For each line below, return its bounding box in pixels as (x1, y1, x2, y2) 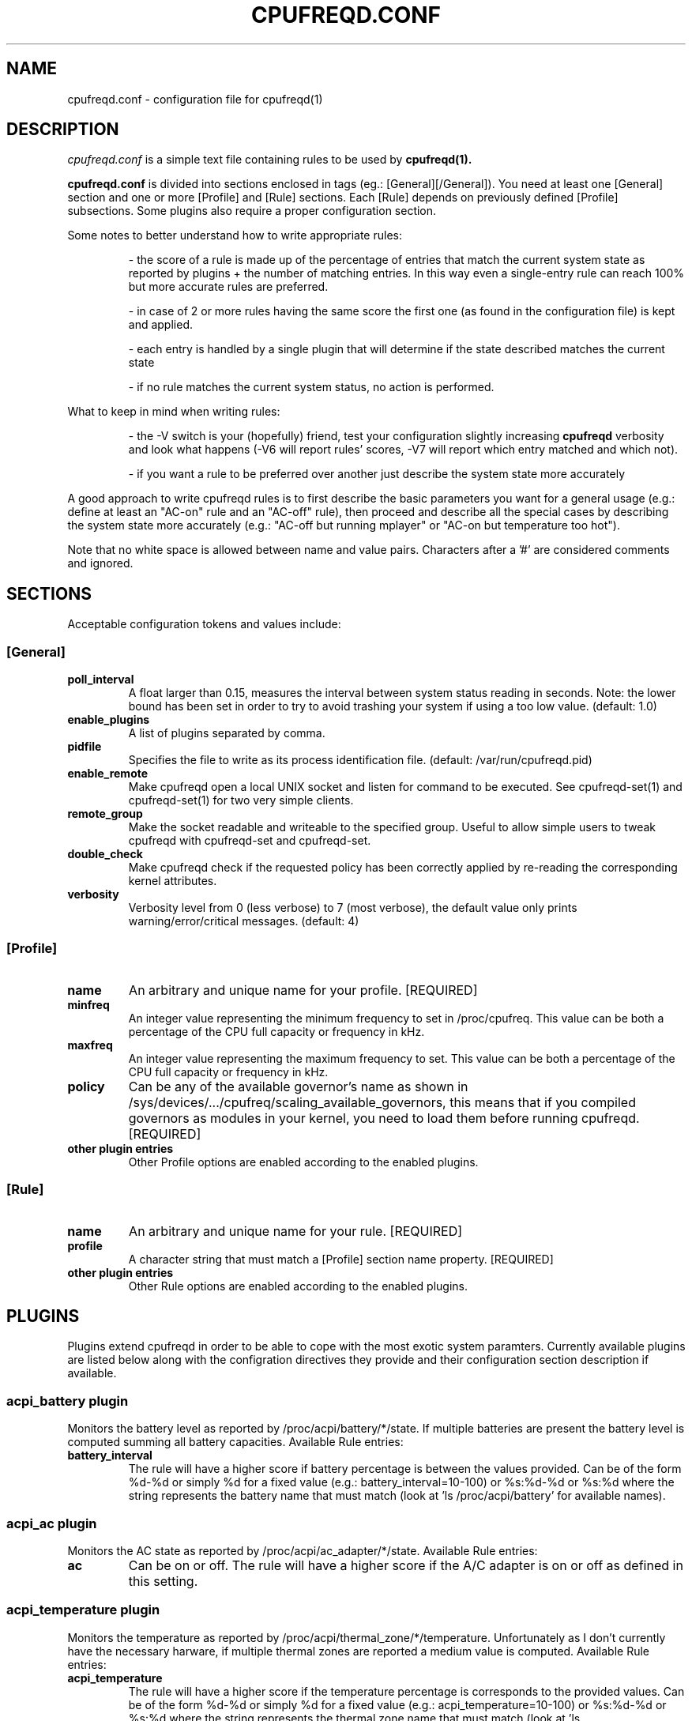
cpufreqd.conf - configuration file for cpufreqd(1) (67, 92, 323, 106)
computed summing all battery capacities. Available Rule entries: (67, 1435, 404, 1449)
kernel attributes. (128, 874, 217, 888)
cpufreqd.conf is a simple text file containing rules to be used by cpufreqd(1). (67, 153, 472, 167)
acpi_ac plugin (6, 1515, 97, 1531)
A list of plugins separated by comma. (128, 726, 325, 740)
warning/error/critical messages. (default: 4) (128, 914, 359, 928)
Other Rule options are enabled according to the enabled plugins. (128, 1279, 468, 1293)
